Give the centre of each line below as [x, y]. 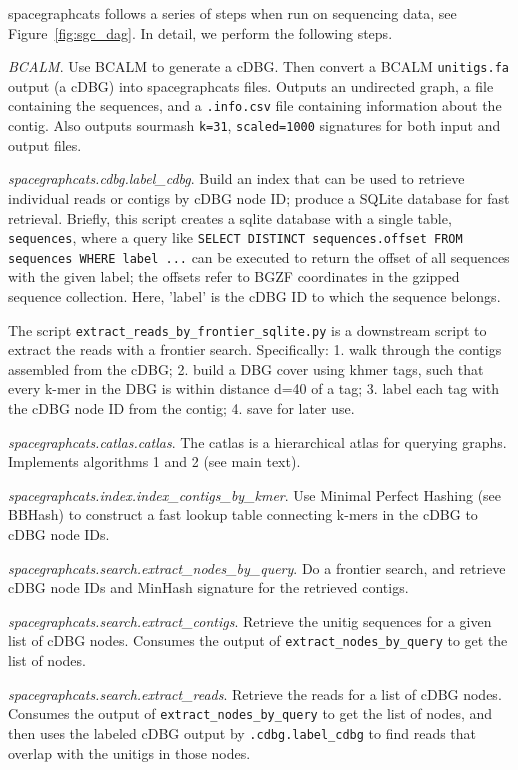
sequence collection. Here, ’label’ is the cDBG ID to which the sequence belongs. [254, 296]
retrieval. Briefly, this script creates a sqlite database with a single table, [230, 217]
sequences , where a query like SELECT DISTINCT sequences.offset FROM [235, 237]
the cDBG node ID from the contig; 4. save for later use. [181, 408]
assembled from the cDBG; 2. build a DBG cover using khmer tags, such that [246, 368]
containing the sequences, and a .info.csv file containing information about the [255, 105]
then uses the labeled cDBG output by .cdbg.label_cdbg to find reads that [242, 732]
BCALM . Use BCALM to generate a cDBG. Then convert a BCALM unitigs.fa [259, 66]
